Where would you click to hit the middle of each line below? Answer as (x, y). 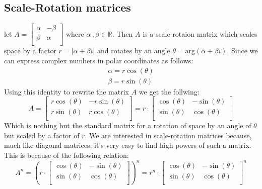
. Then (122, 33)
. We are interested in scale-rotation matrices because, (168, 135)
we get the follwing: (169, 91)
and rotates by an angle (134, 51)
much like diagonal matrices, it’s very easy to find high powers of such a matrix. (128, 145)
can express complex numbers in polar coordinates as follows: (99, 60)
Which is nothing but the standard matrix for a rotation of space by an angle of (128, 125)
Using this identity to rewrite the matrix (67, 91)
